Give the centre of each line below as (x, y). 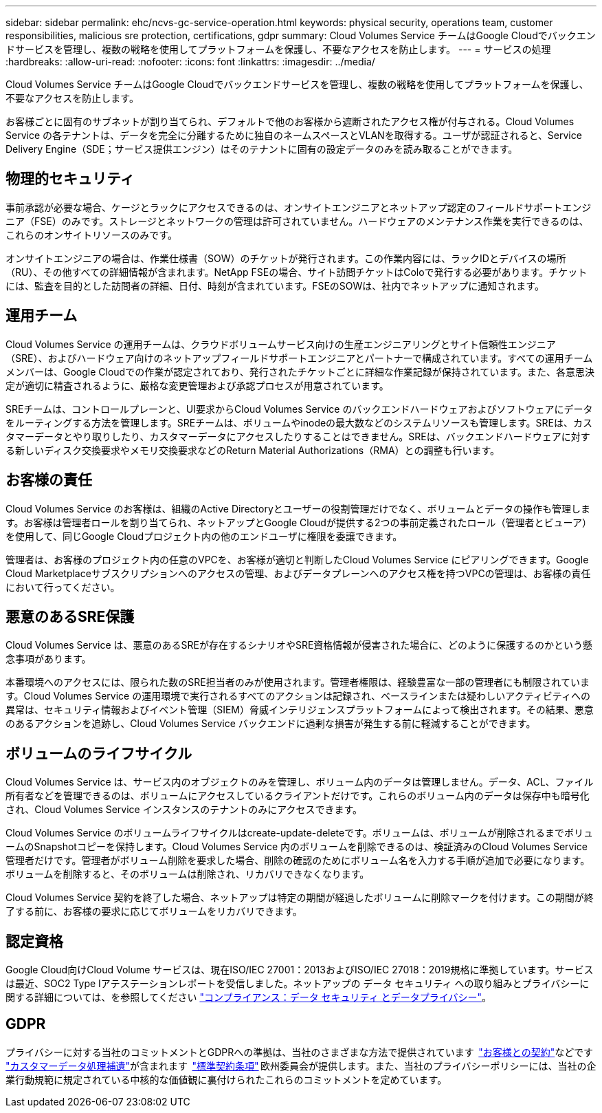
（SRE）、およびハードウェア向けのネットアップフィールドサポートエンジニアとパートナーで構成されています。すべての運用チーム (299, 358)
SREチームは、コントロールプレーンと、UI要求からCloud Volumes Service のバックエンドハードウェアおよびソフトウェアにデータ (299, 409)
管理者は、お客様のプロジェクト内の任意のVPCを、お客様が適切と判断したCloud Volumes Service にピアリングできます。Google (297, 559)
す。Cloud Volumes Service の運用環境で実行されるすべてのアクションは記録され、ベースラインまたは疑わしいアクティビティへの (298, 696)
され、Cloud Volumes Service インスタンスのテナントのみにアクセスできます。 (184, 810)
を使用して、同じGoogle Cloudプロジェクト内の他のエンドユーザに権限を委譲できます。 (204, 536)
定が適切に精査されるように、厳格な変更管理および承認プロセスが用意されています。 (197, 385)
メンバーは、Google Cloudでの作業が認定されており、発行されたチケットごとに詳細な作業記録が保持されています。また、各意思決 (300, 371)
